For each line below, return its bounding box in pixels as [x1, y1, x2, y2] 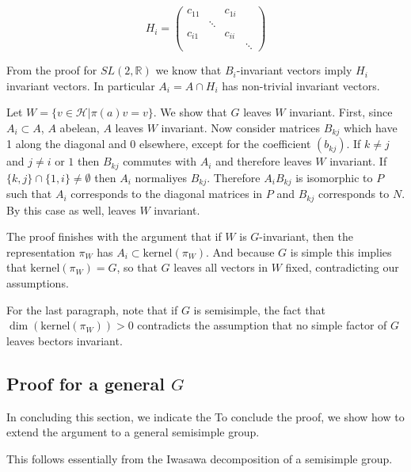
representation [6, 243, 75, 260]
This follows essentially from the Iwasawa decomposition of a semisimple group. [6, 450, 393, 466]
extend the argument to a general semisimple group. [6, 424, 260, 440]
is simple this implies [290, 243, 392, 260]
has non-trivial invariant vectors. [222, 77, 380, 93]
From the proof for [6, 62, 97, 78]
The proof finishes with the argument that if [6, 228, 222, 245]
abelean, [59, 119, 100, 135]
